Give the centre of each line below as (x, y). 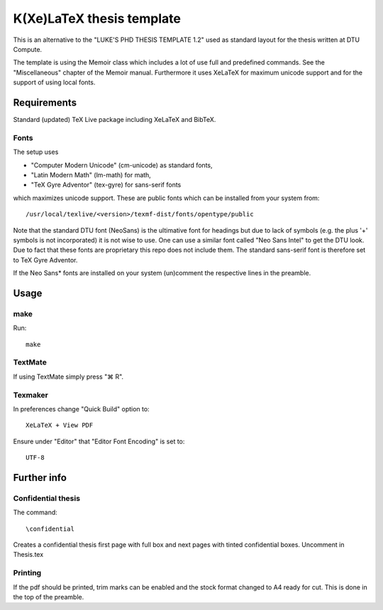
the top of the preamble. (49, 597)
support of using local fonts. (54, 82)
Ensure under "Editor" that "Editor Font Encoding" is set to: (99, 441)
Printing (27, 573)
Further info (40, 478)
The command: (35, 512)
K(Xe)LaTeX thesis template (97, 18)
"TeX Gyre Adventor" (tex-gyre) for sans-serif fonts (106, 185)
